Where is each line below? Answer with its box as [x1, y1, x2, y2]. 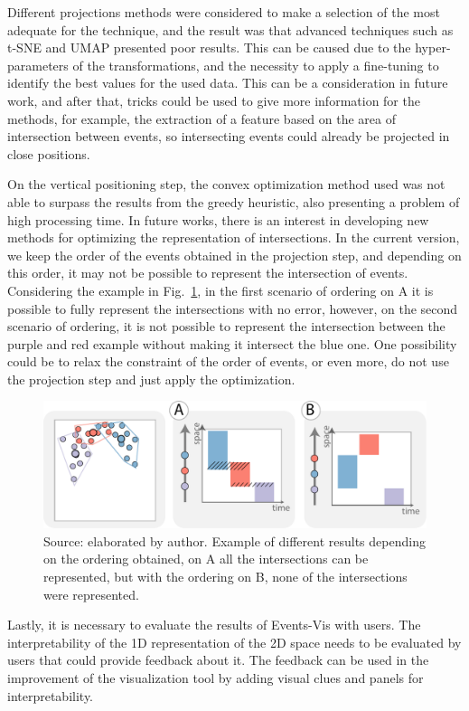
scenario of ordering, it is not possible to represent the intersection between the [7, 317, 446, 336]
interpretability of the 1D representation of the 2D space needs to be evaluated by [7, 632, 462, 651]
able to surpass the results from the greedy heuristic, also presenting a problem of [7, 192, 460, 211]
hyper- [415, 38, 451, 57]
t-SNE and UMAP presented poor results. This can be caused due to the [7, 38, 411, 57]
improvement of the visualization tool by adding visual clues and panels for [7, 668, 424, 687]
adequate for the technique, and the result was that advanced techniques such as [7, 20, 454, 39]
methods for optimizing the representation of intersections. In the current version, [7, 228, 460, 247]
